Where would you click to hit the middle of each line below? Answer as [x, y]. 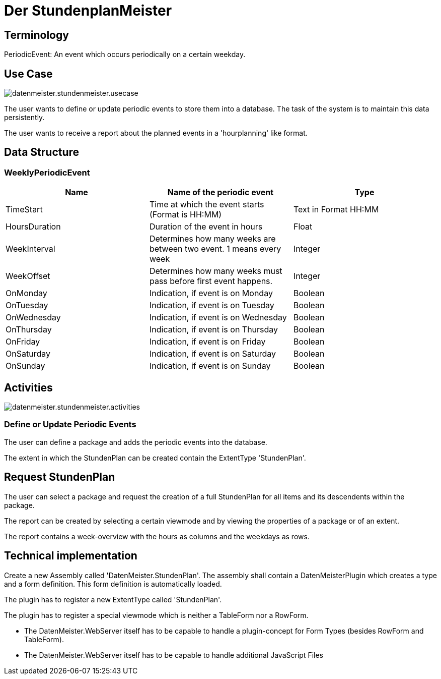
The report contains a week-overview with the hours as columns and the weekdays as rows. [157, 536]
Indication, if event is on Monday [211, 293]
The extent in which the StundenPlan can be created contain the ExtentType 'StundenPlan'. [155, 458]
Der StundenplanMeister [88, 11]
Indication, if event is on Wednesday [218, 318]
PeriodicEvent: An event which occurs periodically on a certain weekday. [125, 54]
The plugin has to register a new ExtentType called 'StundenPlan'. [113, 599]
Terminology [36, 35]
